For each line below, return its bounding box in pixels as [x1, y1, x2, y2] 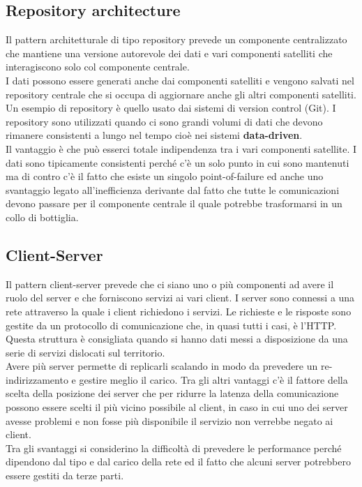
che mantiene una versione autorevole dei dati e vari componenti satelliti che [6, 45, 333, 60]
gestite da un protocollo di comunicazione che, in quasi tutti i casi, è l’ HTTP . [6, 317, 337, 332]
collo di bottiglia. [6, 209, 79, 224]
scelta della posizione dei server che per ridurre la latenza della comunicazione [6, 386, 339, 400]
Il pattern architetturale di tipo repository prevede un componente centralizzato [6, 32, 347, 47]
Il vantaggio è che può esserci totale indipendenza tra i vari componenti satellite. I [6, 141, 357, 156]
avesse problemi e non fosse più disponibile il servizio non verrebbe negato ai [6, 413, 333, 428]
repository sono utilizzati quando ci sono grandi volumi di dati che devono [6, 114, 323, 128]
